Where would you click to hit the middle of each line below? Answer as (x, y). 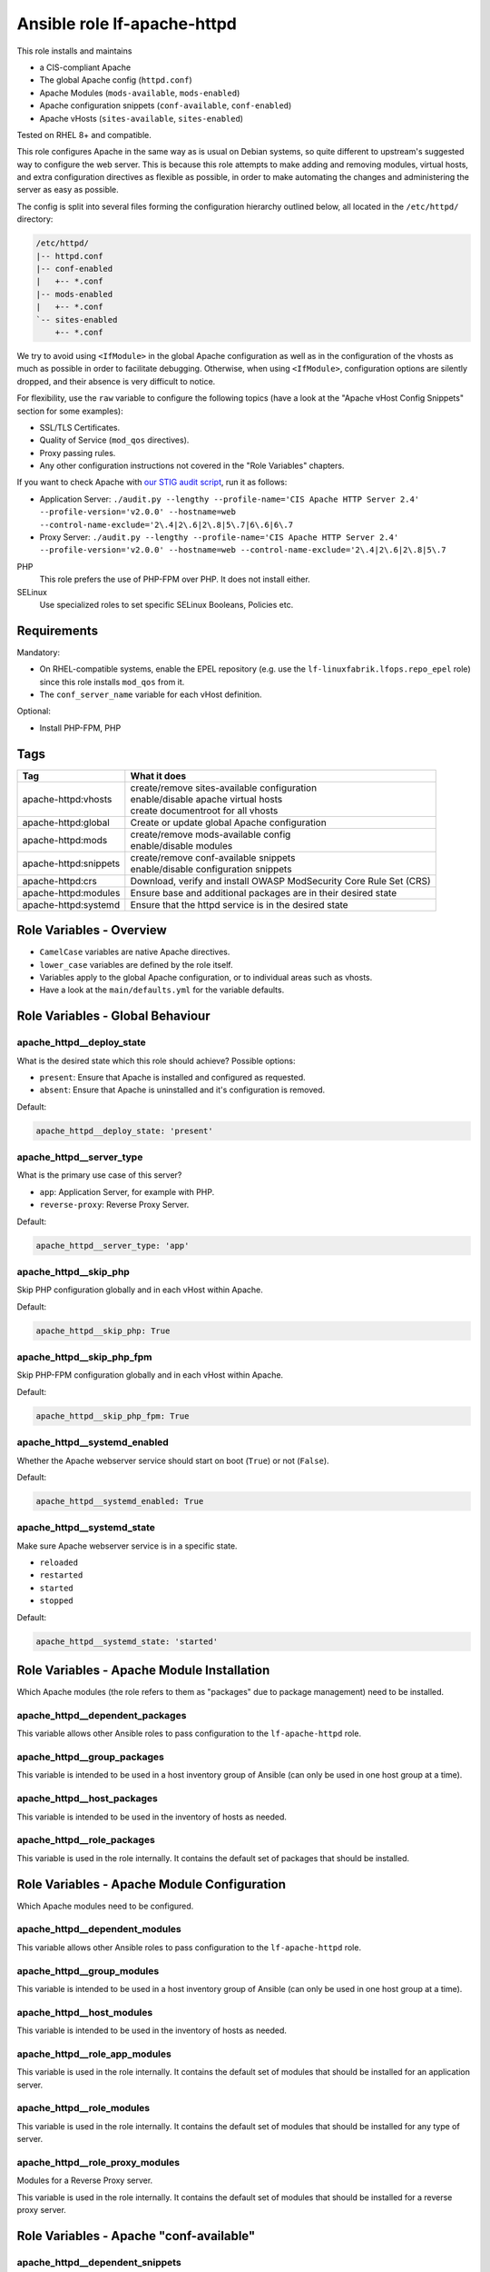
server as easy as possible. (68, 190)
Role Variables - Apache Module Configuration (151, 1884)
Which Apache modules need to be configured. (105, 1906)
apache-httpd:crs (59, 881)
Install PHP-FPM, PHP (80, 728)
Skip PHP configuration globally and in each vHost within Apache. (140, 1290)
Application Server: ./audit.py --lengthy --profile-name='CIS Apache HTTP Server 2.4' (230, 499)
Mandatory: (39, 652)
